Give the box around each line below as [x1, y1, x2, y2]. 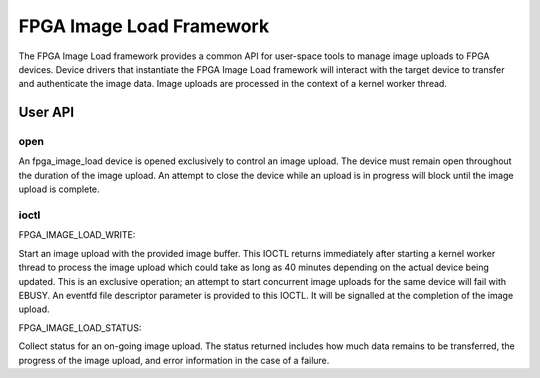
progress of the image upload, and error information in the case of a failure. [18, 354, 330, 366]
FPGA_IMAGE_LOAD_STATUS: [18, 321, 142, 334]
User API [18, 104, 75, 121]
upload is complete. [18, 183, 100, 195]
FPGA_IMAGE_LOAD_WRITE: [18, 229, 136, 241]
